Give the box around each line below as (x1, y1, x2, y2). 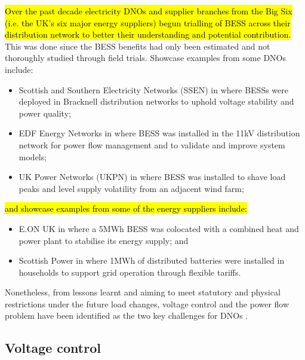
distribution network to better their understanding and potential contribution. (5, 28, 291, 41)
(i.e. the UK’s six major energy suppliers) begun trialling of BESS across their (5, 16, 291, 29)
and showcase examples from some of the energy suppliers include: (5, 202, 247, 215)
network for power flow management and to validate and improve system (19, 138, 285, 151)
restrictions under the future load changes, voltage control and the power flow (5, 297, 289, 310)
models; (19, 150, 47, 163)
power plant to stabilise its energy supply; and (19, 234, 189, 246)
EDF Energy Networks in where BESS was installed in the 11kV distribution (19, 127, 300, 139)
